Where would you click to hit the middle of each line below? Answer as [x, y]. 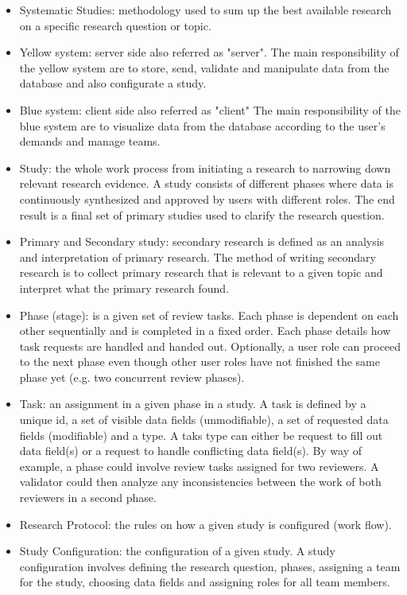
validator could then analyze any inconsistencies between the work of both [200, 482]
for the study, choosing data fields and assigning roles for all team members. [205, 582]
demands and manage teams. [90, 141]
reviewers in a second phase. [88, 498]
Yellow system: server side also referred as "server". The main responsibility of [209, 52]
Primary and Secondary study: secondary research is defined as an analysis [202, 241]
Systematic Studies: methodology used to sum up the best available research [205, 10]
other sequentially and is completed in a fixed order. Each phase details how [205, 331]
